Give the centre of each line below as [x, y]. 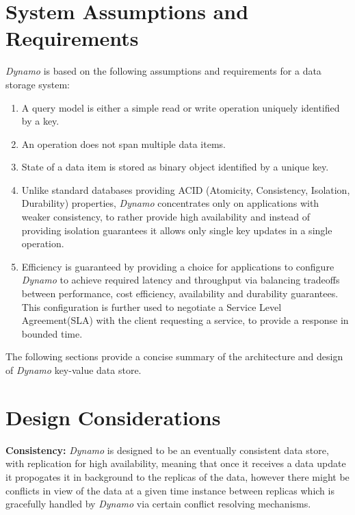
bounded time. [52, 333]
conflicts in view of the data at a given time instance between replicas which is [170, 490]
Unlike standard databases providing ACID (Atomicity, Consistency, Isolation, [186, 189]
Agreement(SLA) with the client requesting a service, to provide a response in [185, 320]
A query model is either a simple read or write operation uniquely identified [181, 107]
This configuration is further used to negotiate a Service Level [152, 306]
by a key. [40, 121]
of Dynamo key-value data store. [74, 370]
